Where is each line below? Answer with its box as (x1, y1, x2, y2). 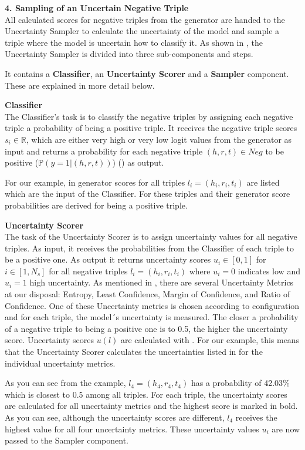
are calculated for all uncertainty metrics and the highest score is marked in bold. (5, 399, 298, 412)
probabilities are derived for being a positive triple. (5, 199, 188, 211)
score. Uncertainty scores (5, 334, 94, 346)
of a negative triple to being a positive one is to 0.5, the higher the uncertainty (5, 322, 288, 334)
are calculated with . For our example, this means (120, 334, 300, 346)
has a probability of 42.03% (191, 377, 290, 389)
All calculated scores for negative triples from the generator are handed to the (5, 13, 285, 25)
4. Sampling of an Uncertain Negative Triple (5, 2, 189, 14)
